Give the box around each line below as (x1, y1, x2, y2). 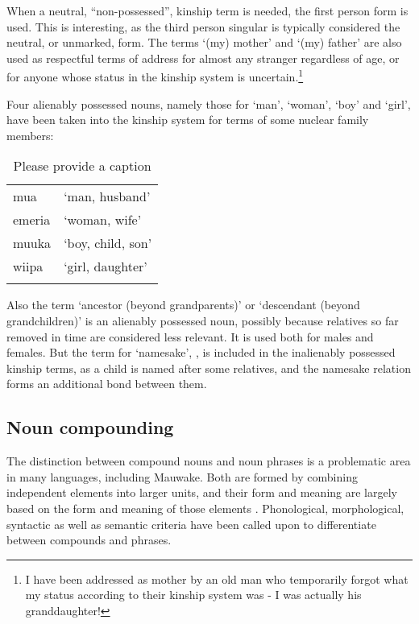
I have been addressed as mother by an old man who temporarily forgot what (25, 570, 409, 587)
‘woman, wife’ (64, 210, 142, 229)
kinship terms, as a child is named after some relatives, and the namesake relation (6, 359, 411, 376)
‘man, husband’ (64, 187, 151, 206)
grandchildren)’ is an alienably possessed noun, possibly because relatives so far (6, 312, 399, 329)
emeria (13, 210, 51, 229)
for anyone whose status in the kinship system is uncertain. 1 (6, 66, 304, 85)
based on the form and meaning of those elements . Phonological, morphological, (6, 499, 404, 516)
